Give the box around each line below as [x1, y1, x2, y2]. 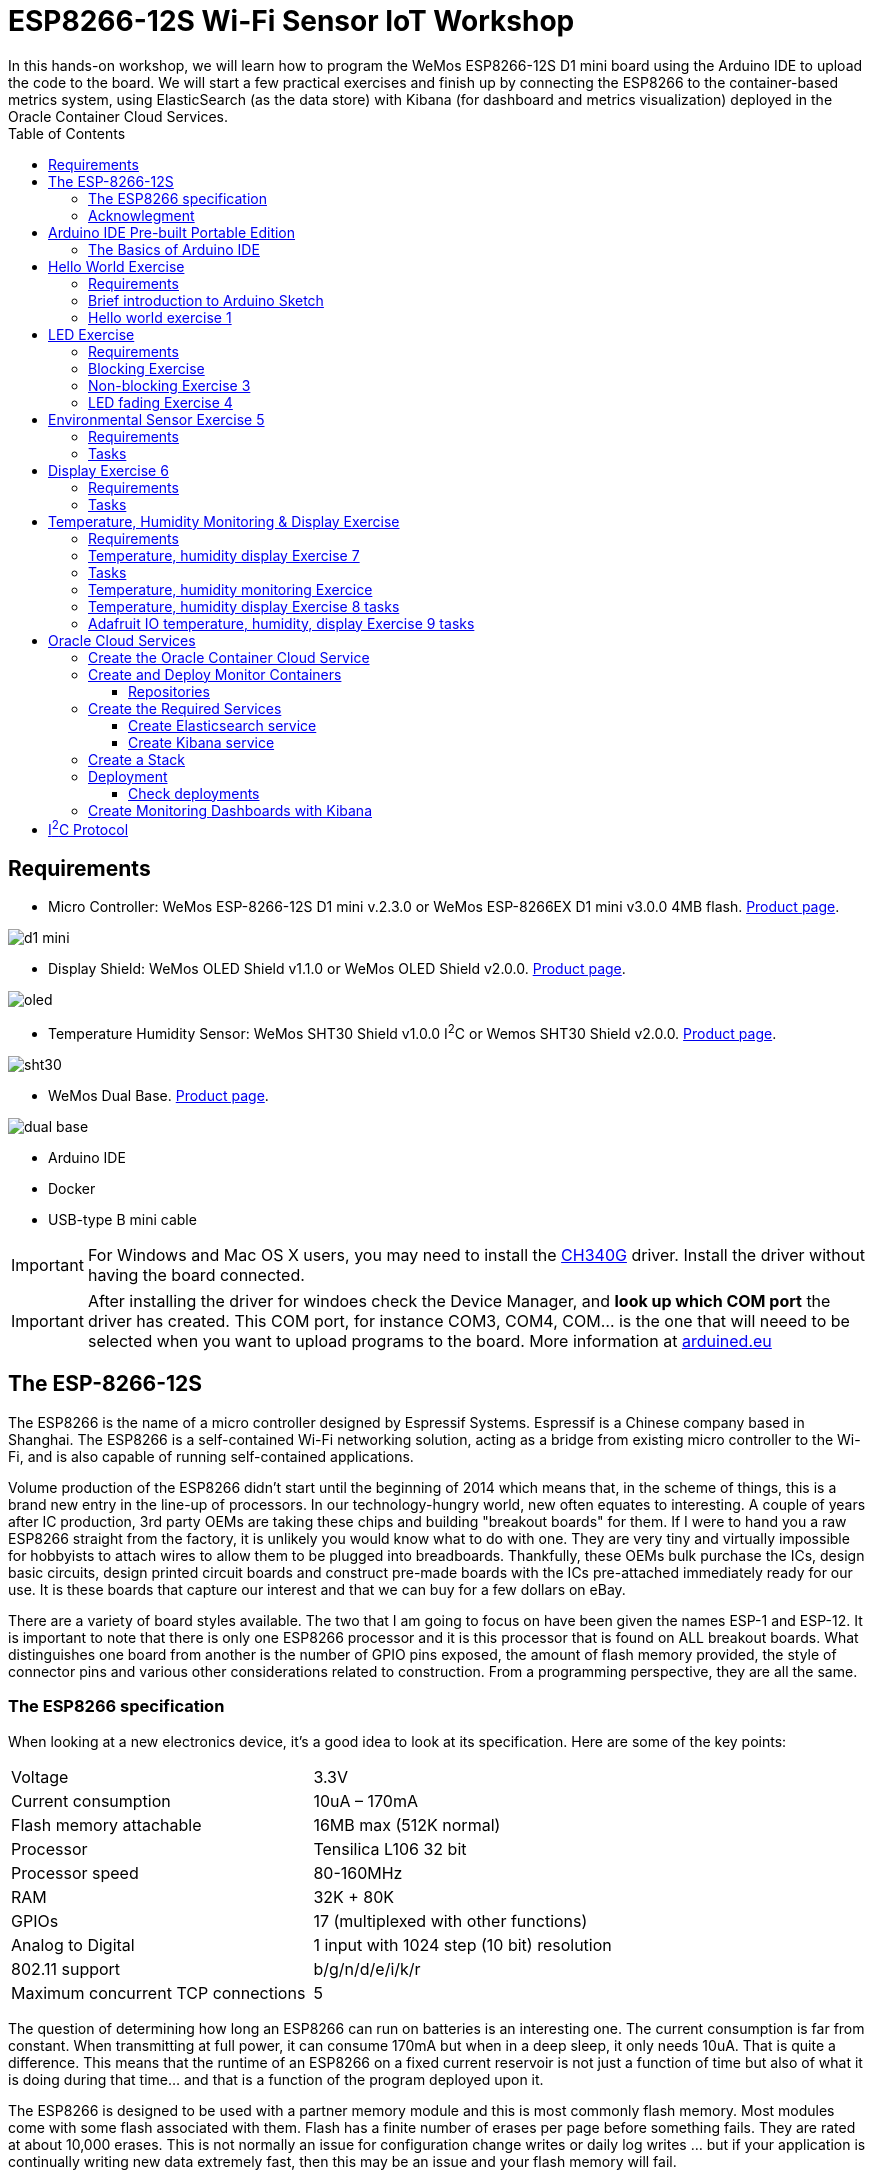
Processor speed [11, 1862, 139, 1883]
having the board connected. [87, 1264, 305, 1285]
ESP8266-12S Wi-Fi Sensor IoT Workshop [8, 4, 575, 38]
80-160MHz [313, 1862, 403, 1883]
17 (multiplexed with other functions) [313, 1910, 588, 1931]
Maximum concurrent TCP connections [11, 1982, 306, 2003]
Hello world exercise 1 [88, 308, 232, 326]
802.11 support [11, 1958, 121, 1979]
